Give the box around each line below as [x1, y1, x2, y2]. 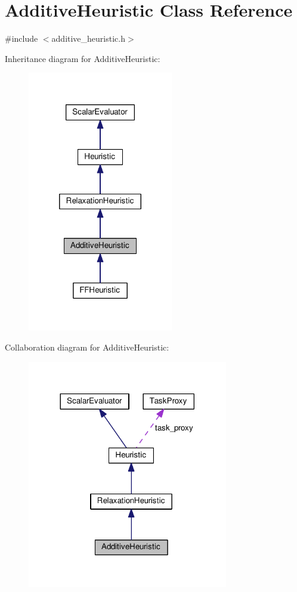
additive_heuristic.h [51, 32, 125, 45]
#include [5, 32, 38, 45]
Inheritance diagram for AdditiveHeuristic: [5, 52, 160, 64]
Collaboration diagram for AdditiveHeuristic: [5, 340, 169, 353]
